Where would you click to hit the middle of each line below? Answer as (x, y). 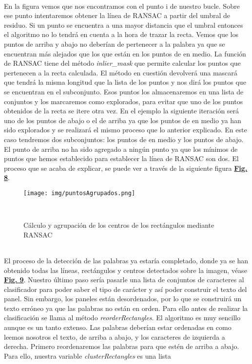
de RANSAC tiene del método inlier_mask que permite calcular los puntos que (122, 63)
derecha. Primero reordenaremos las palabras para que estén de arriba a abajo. (122, 346)
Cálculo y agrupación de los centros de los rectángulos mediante (119, 225)
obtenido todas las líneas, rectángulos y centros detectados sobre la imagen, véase (126, 270)
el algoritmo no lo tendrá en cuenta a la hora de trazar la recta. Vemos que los (121, 34)
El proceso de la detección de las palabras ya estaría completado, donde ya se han (126, 260)
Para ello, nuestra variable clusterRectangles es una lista (87, 355)
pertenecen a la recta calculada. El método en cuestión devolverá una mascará (121, 72)
